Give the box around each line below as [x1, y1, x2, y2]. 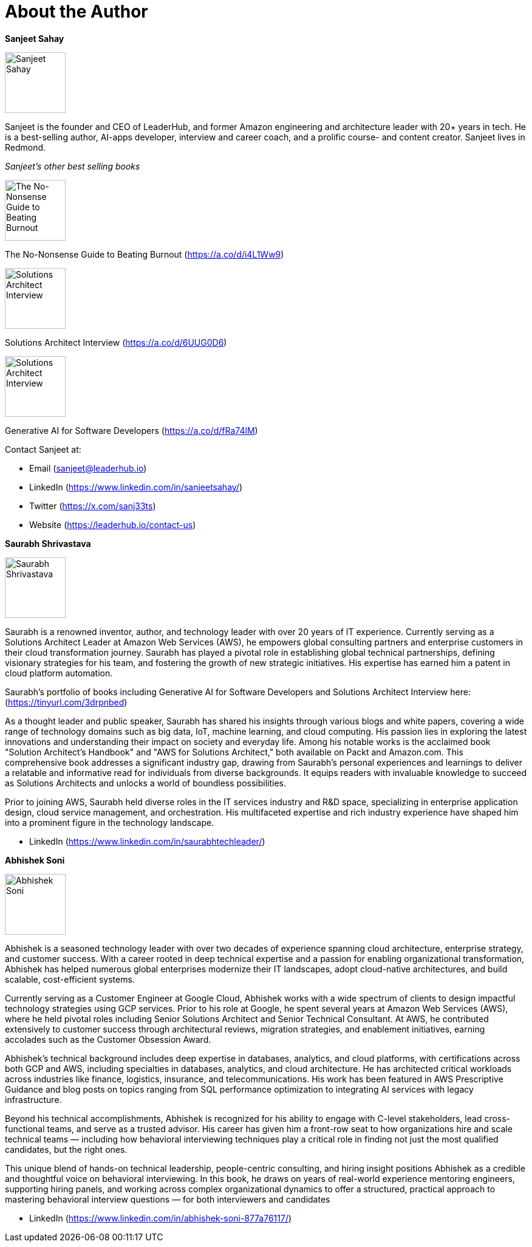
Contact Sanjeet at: [5, 444, 81, 455]
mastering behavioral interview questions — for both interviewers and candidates [5, 1194, 330, 1204]
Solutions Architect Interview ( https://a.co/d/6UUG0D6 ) [5, 337, 227, 348]
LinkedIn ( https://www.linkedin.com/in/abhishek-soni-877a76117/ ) [29, 1212, 292, 1223]
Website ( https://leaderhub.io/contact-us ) [29, 519, 196, 530]
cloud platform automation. [5, 667, 113, 678]
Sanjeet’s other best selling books [5, 160, 140, 171]
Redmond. [5, 142, 46, 153]
